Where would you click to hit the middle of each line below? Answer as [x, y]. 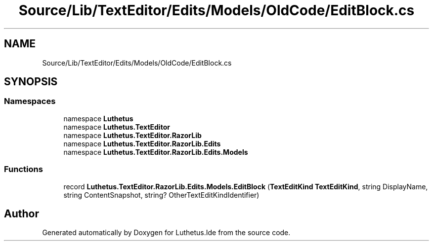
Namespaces [30, 101]
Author [22, 213]
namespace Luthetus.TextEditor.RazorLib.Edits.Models [156, 152]
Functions [23, 169]
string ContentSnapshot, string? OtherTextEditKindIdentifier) [161, 195]
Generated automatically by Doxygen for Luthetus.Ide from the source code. [166, 233]
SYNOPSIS [31, 82]
